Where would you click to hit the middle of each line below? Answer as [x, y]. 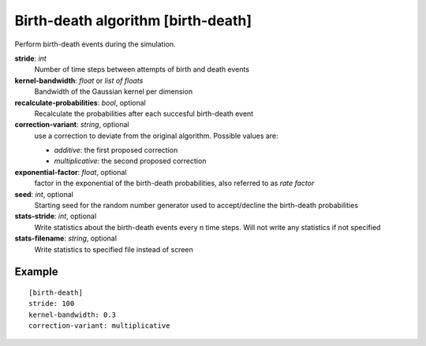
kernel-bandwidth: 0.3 [73, 314]
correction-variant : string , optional [72, 125]
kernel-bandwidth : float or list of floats [79, 80]
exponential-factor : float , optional [71, 172]
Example [36, 272]
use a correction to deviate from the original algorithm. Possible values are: [157, 136]
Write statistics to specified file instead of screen [114, 249]
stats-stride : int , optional [56, 216]
